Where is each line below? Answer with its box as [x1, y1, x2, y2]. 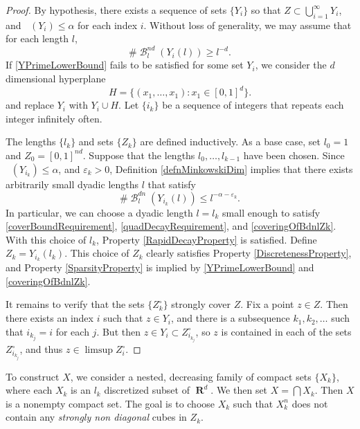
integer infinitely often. [6, 111, 102, 125]
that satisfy [147, 176, 196, 191]
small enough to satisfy [222, 205, 321, 219]
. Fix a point [240, 297, 294, 311]
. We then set [210, 383, 268, 397]
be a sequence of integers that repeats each [162, 98, 344, 112]
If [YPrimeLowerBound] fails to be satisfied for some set [6, 57, 244, 72]
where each [6, 383, 53, 397]
